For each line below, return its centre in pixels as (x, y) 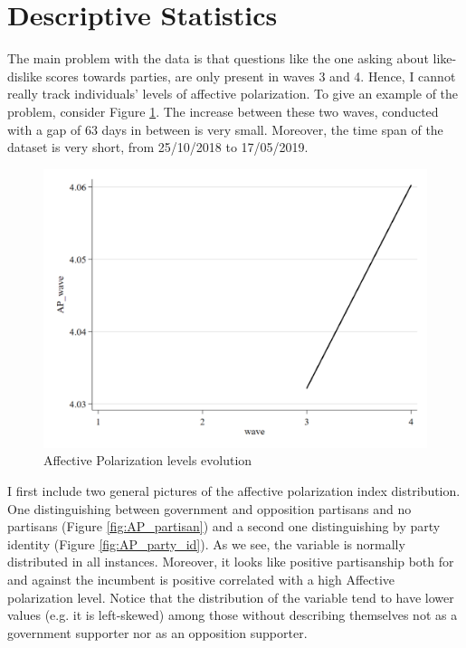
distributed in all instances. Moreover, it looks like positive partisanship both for (231, 562)
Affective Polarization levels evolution (148, 460)
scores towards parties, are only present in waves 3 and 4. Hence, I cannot (251, 76)
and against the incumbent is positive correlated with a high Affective (201, 579)
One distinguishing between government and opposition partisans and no (209, 508)
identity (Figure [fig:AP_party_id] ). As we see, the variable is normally (206, 543)
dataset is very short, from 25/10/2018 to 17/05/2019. (158, 147)
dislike (25, 76)
